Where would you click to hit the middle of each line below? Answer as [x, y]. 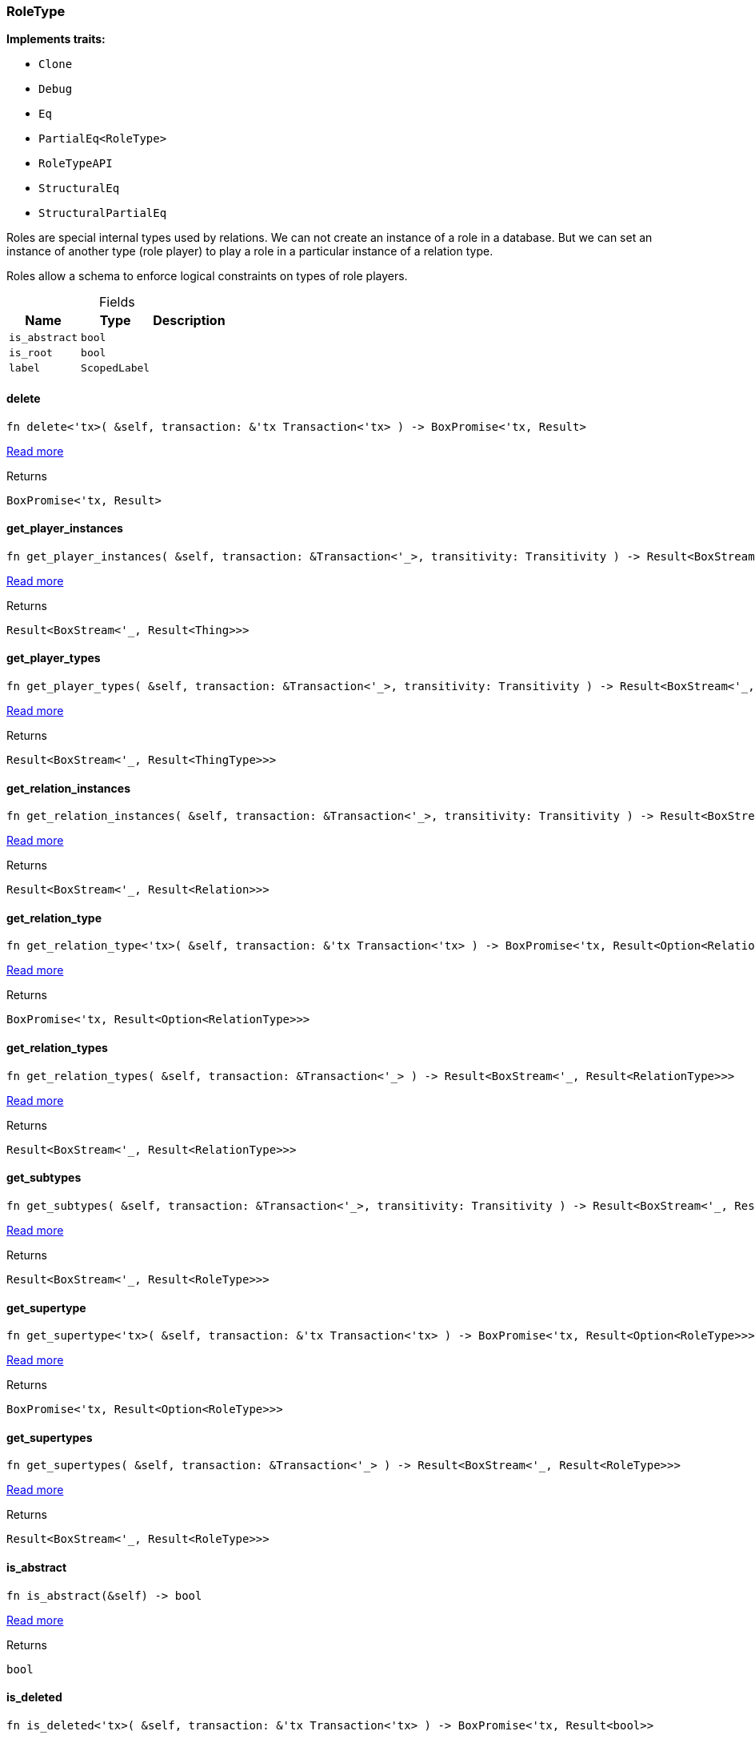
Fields [117, 302]
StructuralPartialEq [103, 213]
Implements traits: [56, 39]
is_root [31, 353]
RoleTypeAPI [76, 164]
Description [189, 321]
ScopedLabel [116, 368]
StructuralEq [79, 189]
